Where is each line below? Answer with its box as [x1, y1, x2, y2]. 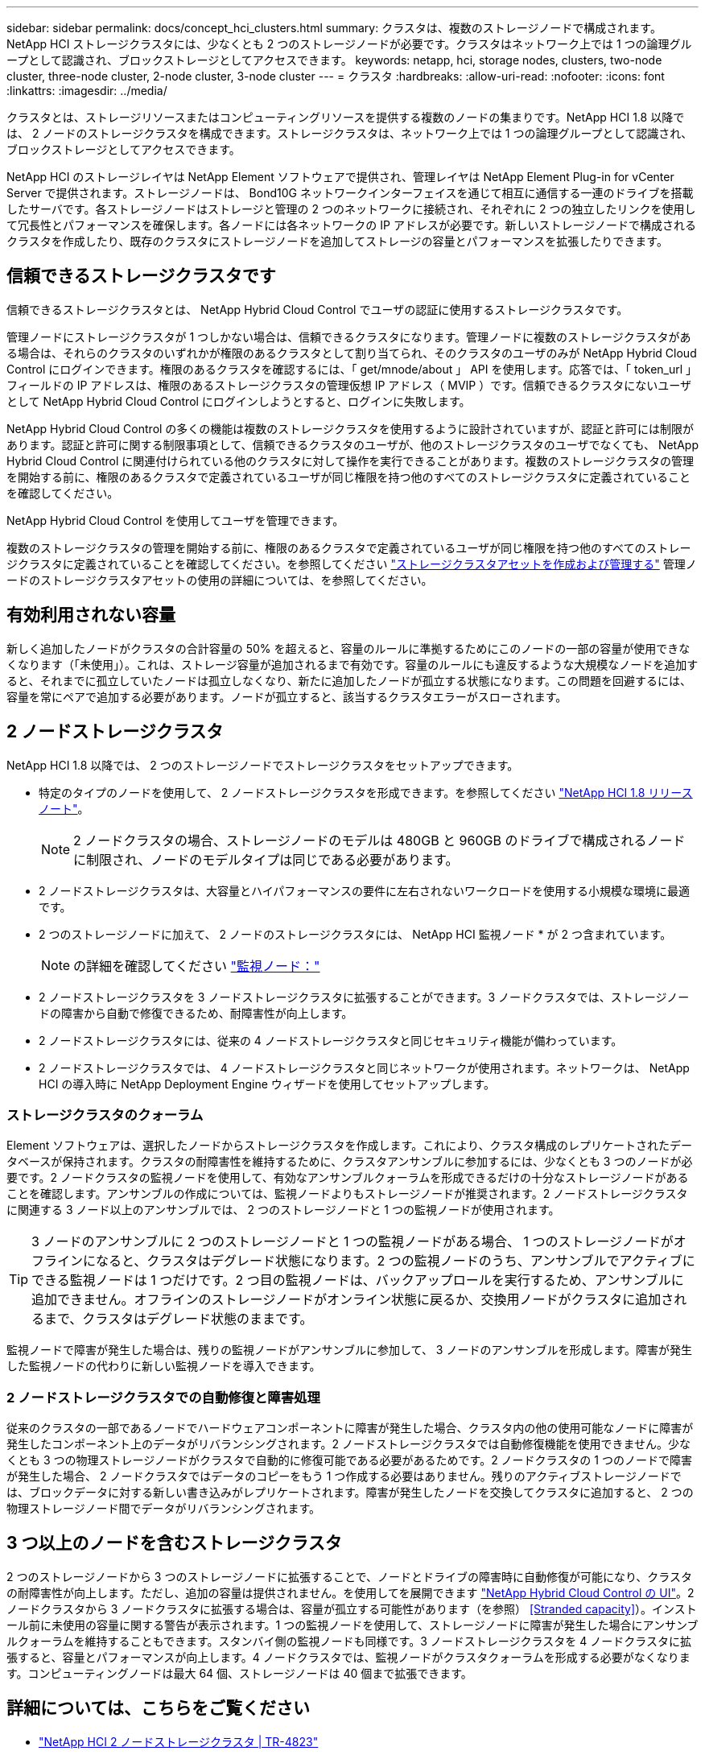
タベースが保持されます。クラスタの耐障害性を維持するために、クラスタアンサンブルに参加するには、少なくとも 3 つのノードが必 [6, 1154, 693, 1169]
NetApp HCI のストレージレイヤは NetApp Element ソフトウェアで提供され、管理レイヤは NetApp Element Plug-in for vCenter [6, 170, 674, 184]
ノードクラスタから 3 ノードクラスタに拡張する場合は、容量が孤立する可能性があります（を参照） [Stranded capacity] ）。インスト [6, 1601, 697, 1616]
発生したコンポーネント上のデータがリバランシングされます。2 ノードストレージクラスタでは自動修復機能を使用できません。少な [6, 1437, 691, 1451]
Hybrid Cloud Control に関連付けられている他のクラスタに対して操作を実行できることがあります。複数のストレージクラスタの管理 [6, 453, 694, 468]
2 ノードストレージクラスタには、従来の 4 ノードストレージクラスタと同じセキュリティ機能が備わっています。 [39, 1033, 623, 1047]
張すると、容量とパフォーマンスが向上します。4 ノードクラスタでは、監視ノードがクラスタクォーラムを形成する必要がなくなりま [6, 1650, 691, 1664]
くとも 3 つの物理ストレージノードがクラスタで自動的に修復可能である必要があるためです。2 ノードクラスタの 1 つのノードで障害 [6, 1453, 692, 1468]
